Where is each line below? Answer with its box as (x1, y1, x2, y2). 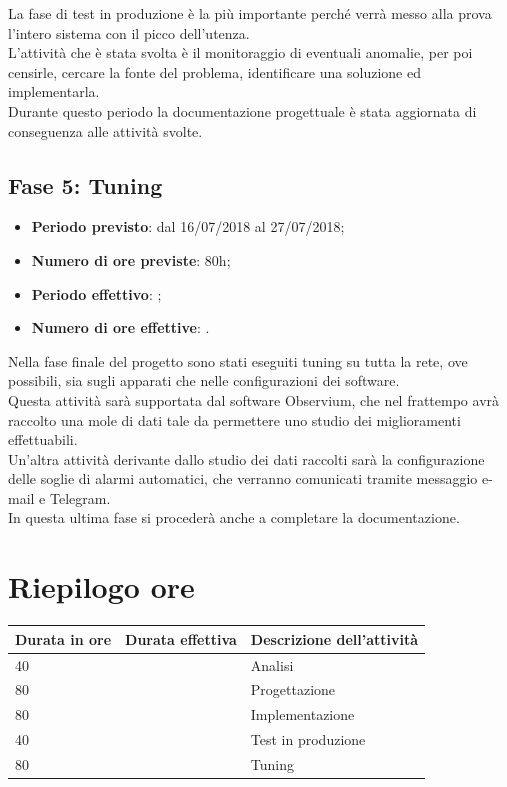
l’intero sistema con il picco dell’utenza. (8, 22, 250, 43)
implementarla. (8, 81, 100, 102)
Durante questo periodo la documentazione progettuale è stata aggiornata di (8, 100, 477, 121)
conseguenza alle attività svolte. (8, 120, 203, 141)
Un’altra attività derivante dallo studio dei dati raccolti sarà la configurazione (8, 448, 485, 469)
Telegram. (49, 487, 111, 508)
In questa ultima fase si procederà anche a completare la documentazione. (8, 507, 460, 528)
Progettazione (250, 679, 336, 700)
